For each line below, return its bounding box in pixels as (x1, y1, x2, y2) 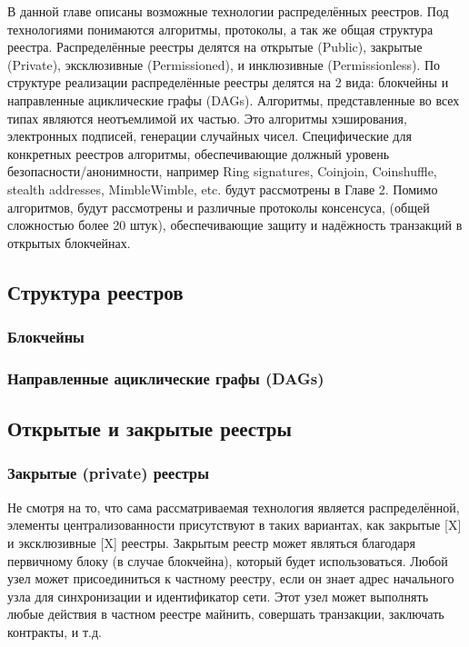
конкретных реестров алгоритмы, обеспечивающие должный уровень (7, 144, 390, 163)
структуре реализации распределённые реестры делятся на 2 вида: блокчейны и (7, 73, 449, 92)
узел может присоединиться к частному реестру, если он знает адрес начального (7, 569, 454, 588)
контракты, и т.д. (7, 622, 102, 641)
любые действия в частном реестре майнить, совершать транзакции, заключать (7, 604, 444, 623)
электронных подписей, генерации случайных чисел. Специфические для (7, 126, 412, 145)
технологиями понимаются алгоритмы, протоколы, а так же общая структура (7, 19, 434, 38)
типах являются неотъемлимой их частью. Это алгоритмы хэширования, (7, 108, 407, 127)
